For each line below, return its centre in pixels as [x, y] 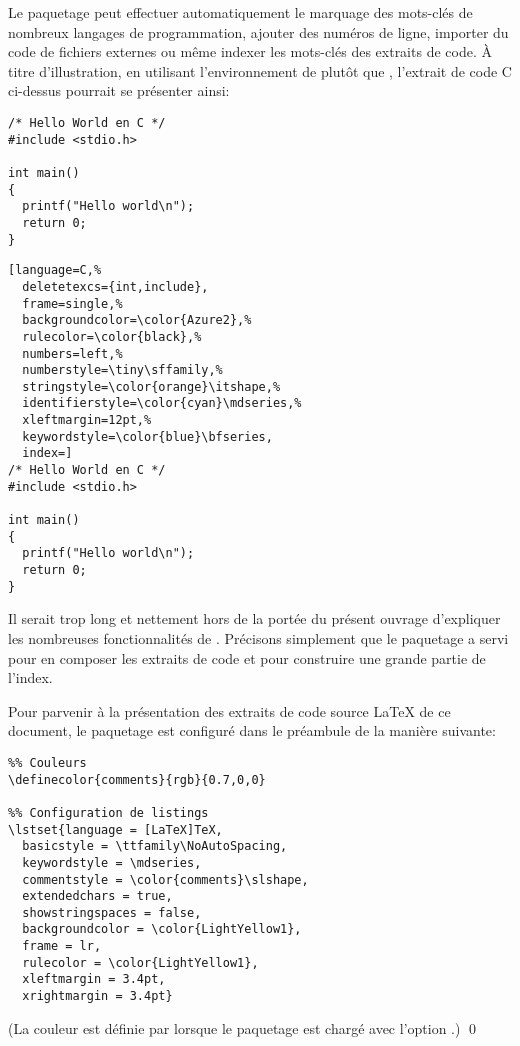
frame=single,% [72, 303]
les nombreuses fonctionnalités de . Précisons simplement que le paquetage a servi [258, 637]
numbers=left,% [72, 353]
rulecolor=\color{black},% [112, 336]
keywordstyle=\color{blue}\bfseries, [147, 436]
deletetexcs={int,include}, [115, 286]
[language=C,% [55, 270]
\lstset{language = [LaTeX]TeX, [115, 829]
